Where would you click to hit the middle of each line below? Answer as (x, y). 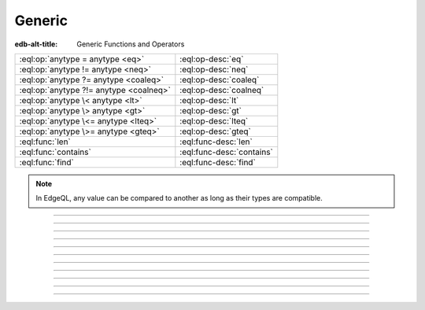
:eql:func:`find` (46, 162)
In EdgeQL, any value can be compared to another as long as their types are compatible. (179, 198)
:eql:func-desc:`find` (218, 162)
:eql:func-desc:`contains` (226, 152)
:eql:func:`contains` (55, 152)
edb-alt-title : (36, 44)
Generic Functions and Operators (131, 44)
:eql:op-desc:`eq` (212, 59)
